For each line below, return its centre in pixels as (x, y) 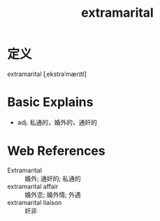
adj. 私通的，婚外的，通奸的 (57, 122)
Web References (57, 151)
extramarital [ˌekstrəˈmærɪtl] (47, 74)
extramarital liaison (35, 202)
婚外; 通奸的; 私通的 (53, 178)
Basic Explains (50, 102)
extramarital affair (33, 186)
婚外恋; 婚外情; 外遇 (53, 195)
